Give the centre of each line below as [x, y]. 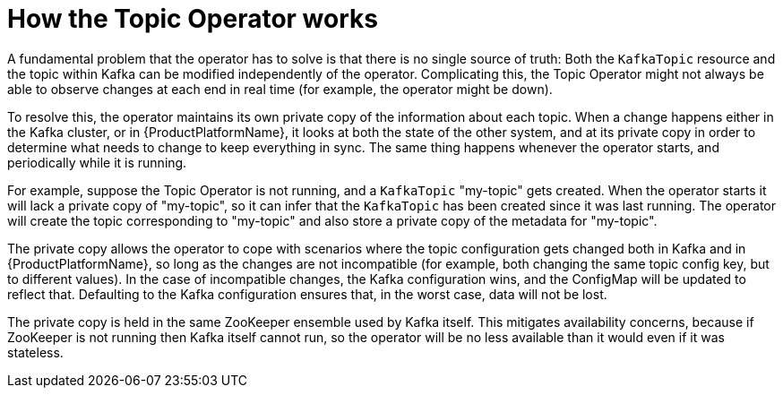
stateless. [35, 352]
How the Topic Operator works [193, 19]
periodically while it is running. [97, 162]
